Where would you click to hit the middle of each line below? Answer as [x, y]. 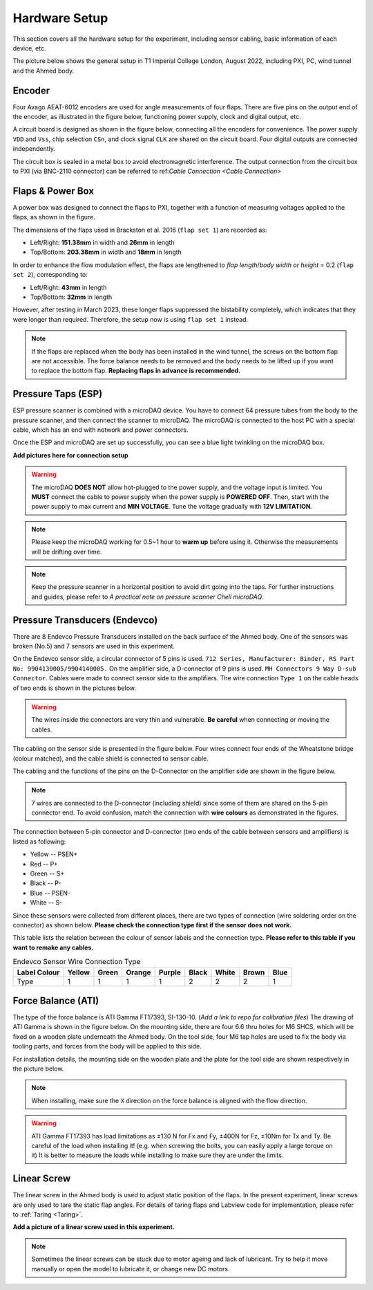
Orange [138, 972]
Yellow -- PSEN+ [54, 854]
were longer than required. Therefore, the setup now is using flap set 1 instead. [131, 319]
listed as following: [39, 842]
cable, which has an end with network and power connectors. [101, 430]
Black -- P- [46, 883]
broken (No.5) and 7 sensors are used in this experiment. [94, 646]
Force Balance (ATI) [56, 1000]
